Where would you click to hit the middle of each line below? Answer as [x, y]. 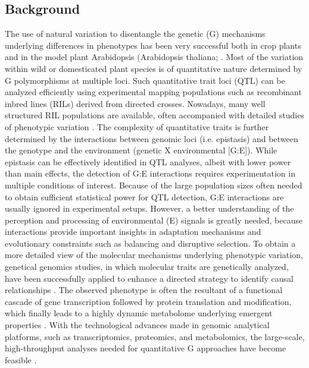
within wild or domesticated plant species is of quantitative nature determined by [154, 68]
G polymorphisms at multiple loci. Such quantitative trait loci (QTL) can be [145, 80]
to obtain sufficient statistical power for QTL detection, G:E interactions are [144, 196]
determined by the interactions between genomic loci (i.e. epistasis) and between [152, 138]
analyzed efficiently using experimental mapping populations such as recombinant [153, 92]
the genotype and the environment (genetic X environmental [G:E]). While [141, 150]
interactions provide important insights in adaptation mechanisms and [133, 232]
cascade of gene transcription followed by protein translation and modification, [148, 301]
